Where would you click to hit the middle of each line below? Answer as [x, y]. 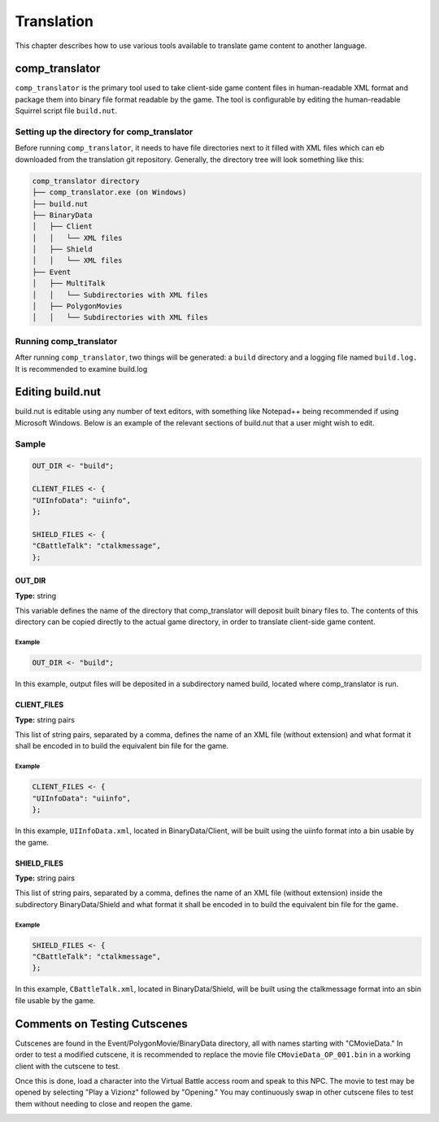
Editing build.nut [58, 392]
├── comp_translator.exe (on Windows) [109, 192]
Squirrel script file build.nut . [66, 111]
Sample [30, 443]
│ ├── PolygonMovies [77, 306]
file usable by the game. [55, 1000]
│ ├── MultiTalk [69, 284]
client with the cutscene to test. [68, 1066]
